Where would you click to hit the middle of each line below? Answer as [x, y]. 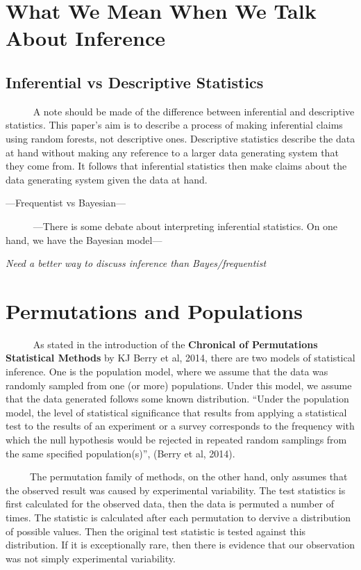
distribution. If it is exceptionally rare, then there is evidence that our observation [180, 545]
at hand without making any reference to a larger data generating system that [172, 152]
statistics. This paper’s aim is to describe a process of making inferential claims [174, 125]
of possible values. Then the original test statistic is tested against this [156, 531]
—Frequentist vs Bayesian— [66, 203]
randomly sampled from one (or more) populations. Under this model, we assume [179, 385]
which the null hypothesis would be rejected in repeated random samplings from [176, 439]
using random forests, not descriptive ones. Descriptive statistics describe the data [180, 138]
